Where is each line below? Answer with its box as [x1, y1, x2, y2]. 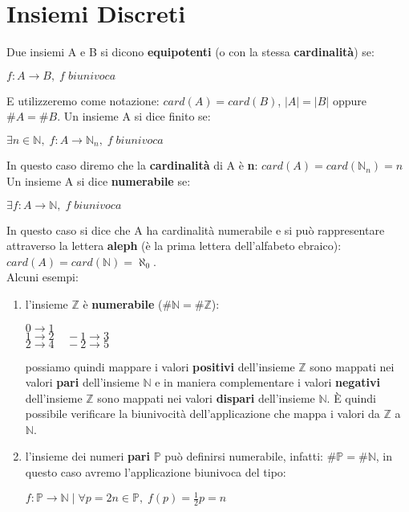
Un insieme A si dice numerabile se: [6, 172, 191, 189]
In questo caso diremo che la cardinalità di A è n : [6, 157, 258, 174]
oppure [332, 92, 366, 109]
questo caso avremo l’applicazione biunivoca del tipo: [25, 464, 286, 481]
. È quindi [326, 389, 376, 406]
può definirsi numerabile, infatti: [164, 448, 324, 465]
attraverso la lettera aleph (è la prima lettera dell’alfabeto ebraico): [6, 237, 342, 254]
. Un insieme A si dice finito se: [57, 108, 211, 125]
